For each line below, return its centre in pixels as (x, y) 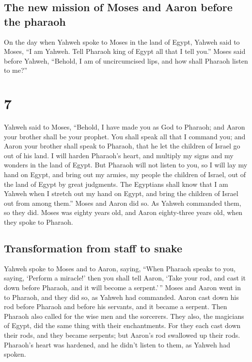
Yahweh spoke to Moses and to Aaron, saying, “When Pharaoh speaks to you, (120, 268)
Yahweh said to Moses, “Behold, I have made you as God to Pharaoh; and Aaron (125, 127)
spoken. (15, 354)
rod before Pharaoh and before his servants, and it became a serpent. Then (116, 306)
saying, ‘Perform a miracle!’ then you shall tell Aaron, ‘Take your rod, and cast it (125, 278)
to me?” (16, 70)
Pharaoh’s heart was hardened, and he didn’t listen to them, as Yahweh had (117, 344)
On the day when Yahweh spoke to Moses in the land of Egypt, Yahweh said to (122, 41)
